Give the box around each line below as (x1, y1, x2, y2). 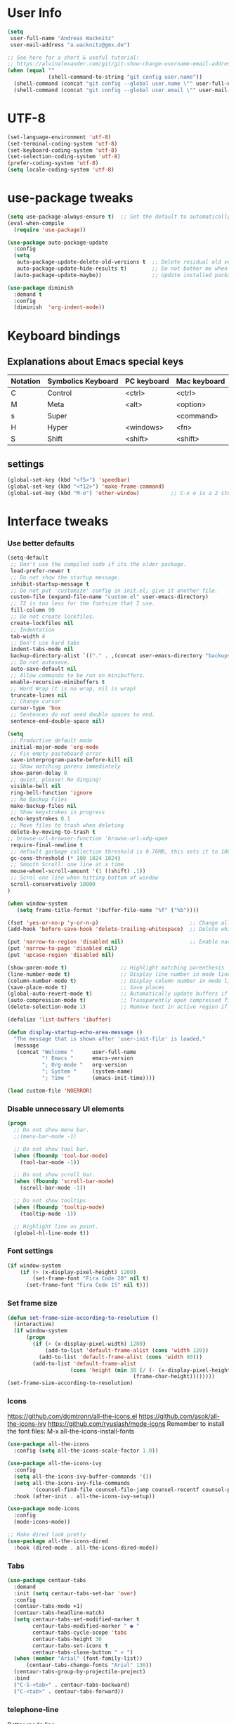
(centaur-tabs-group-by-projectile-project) (13, 1668, 146, 1675)
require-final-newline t (10, 842, 83, 849)
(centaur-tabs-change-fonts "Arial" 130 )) (25, 1661, 152, 1669)
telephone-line (7, 1704, 59, 1714)
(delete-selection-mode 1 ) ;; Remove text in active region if (7, 1003, 228, 1010)
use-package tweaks (7, 190, 133, 206)
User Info (7, 5, 62, 21)
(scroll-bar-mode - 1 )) (20, 1185, 86, 1192)
